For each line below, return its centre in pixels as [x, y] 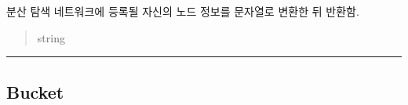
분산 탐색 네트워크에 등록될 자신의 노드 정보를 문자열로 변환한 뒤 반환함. [183, 11]
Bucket [35, 91]
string [51, 37]
